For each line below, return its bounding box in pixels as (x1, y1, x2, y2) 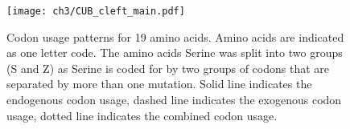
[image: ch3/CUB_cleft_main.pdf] (6, 6, 185, 17)
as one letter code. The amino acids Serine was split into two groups (6, 44, 343, 61)
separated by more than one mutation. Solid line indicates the (6, 75, 312, 92)
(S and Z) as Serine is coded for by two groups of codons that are (6, 59, 330, 76)
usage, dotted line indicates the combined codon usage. (6, 107, 278, 123)
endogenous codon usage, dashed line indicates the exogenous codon (6, 91, 342, 108)
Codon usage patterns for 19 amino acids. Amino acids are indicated (6, 28, 344, 45)
